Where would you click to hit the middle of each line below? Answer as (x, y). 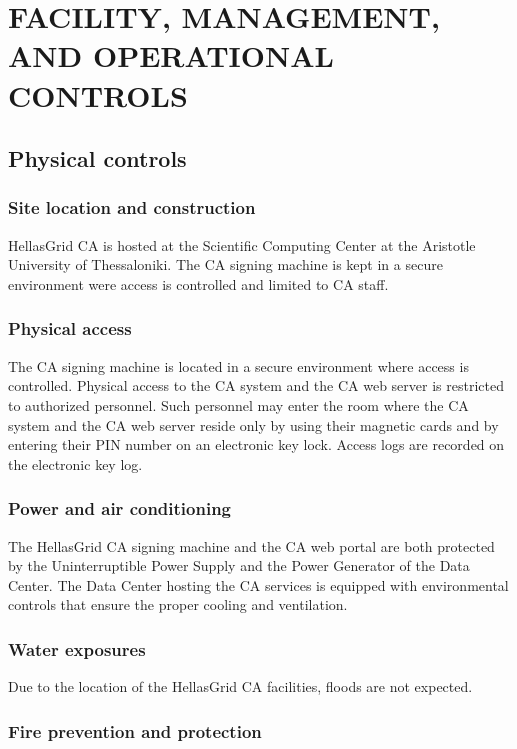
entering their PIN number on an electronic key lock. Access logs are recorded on (256, 444)
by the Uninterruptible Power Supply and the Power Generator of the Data (239, 565)
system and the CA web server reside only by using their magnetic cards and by (253, 424)
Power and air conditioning (119, 508)
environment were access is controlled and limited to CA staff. (198, 283)
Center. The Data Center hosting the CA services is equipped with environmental (258, 584)
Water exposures (77, 648)
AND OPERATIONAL (171, 55)
